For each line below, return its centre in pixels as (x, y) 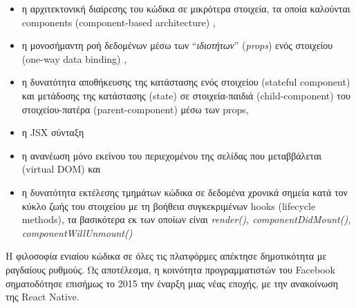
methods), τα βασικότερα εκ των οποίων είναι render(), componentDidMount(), (186, 219)
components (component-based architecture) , (119, 22)
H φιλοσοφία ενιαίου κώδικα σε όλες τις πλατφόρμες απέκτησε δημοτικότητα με (166, 256)
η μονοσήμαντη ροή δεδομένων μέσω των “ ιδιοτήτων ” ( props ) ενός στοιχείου (177, 45)
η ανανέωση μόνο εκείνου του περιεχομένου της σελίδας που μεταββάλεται (172, 155)
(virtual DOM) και (61, 169)
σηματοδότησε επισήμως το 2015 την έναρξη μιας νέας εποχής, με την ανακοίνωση (172, 283)
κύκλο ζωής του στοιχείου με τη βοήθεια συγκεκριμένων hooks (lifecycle (169, 205)
